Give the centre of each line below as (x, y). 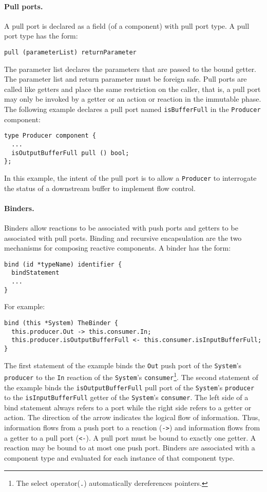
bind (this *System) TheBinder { (61, 323)
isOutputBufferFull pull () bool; (70, 153)
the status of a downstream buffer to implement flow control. (100, 188)
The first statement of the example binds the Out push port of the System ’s (123, 365)
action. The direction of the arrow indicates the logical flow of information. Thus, (132, 417)
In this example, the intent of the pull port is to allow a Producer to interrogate (130, 177)
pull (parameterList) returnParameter (70, 52)
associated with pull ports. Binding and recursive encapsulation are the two (123, 238)
